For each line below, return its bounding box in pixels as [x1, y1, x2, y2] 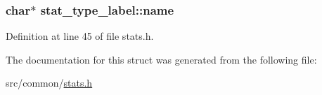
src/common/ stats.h [6, 75, 93, 90]
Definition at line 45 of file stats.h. [6, 29, 154, 43]
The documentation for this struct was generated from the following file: [6, 52, 317, 66]
